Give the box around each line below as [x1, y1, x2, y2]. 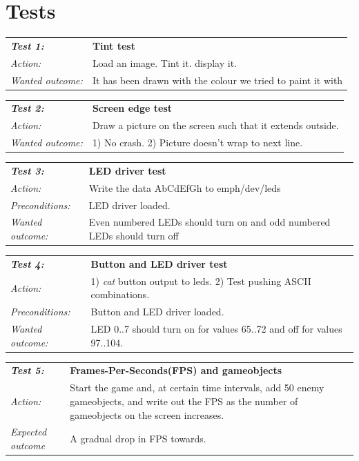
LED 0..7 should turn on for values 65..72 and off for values [90, 322, 342, 336]
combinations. [90, 287, 150, 302]
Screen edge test [92, 101, 173, 115]
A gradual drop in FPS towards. [70, 431, 206, 446]
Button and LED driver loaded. [90, 304, 224, 319]
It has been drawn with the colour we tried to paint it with [92, 72, 343, 87]
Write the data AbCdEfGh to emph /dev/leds [88, 180, 281, 195]
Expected [10, 424, 47, 439]
